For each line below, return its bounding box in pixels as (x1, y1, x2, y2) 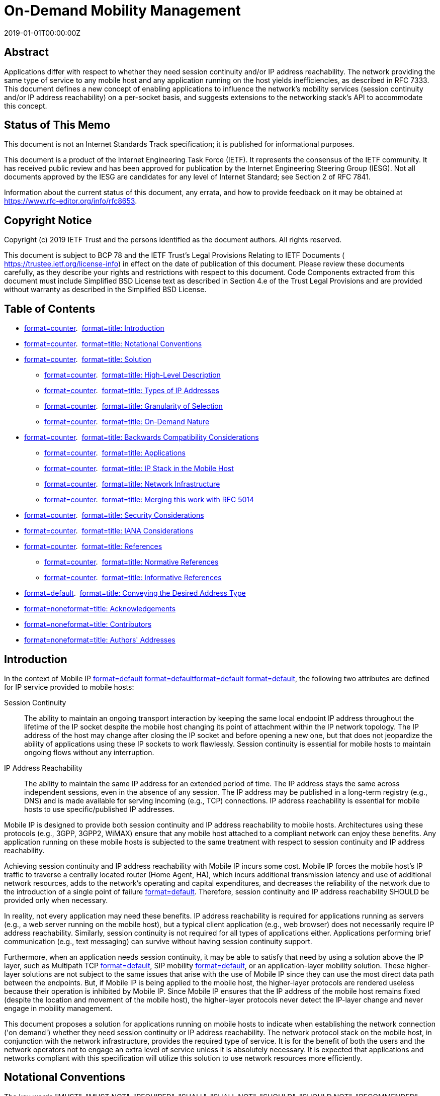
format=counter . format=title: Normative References (44, 558, 219, 567)
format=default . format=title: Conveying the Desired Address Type (24, 589, 246, 598)
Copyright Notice (4, 214, 92, 227)
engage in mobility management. (4, 1003, 113, 1013)
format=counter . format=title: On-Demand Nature (44, 417, 210, 426)
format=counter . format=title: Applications (44, 448, 186, 458)
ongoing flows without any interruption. (24, 748, 154, 757)
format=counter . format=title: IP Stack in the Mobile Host (44, 464, 234, 473)
